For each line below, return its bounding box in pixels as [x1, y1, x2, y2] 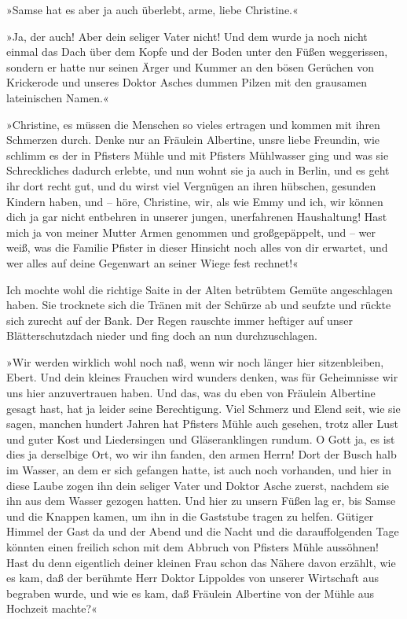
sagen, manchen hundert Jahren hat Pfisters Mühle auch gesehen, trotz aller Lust [6, 415, 398, 432]
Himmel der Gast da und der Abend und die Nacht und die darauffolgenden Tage [6, 523, 399, 540]
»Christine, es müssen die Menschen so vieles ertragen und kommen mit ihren [6, 116, 380, 132]
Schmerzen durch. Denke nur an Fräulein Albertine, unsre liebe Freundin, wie [6, 131, 380, 148]
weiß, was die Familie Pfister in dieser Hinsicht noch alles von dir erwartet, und [6, 239, 388, 256]
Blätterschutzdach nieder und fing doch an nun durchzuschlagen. [6, 327, 318, 344]
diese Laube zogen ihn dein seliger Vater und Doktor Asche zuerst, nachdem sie [6, 477, 390, 493]
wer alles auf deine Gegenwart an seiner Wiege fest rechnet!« [6, 254, 299, 271]
